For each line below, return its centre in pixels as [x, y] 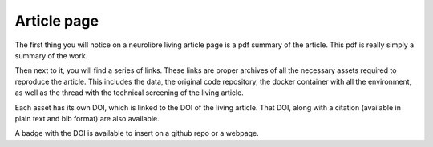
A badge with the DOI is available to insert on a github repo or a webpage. [137, 133]
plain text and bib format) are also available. [87, 118]
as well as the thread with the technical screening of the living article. [129, 93]
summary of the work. [51, 55]
